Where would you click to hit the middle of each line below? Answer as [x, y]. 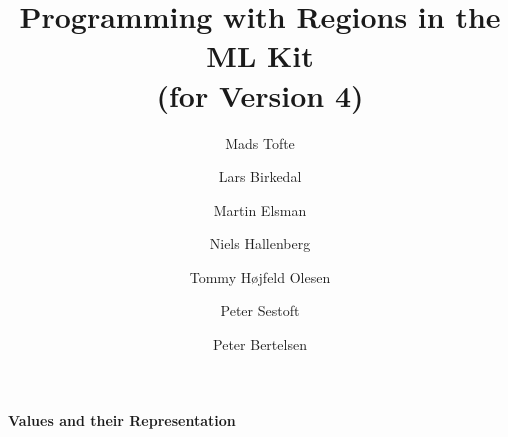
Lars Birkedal [260, 176]
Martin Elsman [260, 209]
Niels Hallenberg [260, 243]
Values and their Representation [122, 419]
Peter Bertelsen [260, 344]
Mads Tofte [260, 142]
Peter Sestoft [260, 310]
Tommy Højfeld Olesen [260, 276]
